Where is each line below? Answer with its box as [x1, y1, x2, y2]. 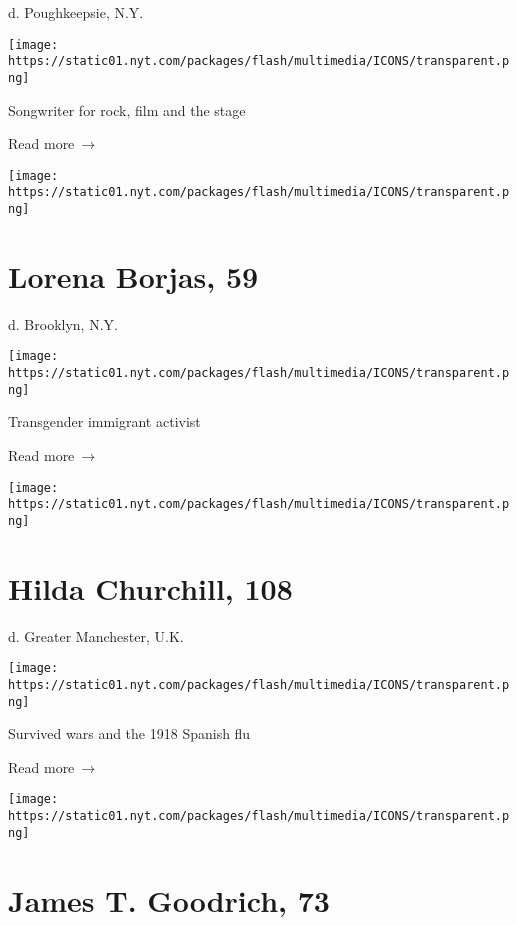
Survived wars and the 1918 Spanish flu [8, 723, 251, 744]
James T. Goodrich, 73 [8, 879, 330, 920]
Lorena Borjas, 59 [8, 255, 259, 296]
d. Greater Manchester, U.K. [8, 625, 184, 646]
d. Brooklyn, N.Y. [8, 313, 118, 334]
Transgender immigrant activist [8, 411, 201, 432]
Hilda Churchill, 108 [8, 567, 293, 608]
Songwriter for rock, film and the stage [8, 99, 246, 120]
